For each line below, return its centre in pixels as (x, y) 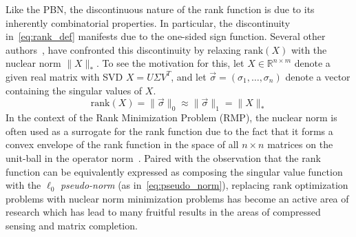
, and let (189, 76)
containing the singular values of (74, 90)
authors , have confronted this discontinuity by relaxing (123, 49)
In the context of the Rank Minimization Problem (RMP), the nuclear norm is (171, 117)
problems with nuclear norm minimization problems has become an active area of (177, 198)
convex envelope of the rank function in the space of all (122, 144)
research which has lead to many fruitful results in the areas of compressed (163, 212)
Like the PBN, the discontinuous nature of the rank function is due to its (160, 9)
